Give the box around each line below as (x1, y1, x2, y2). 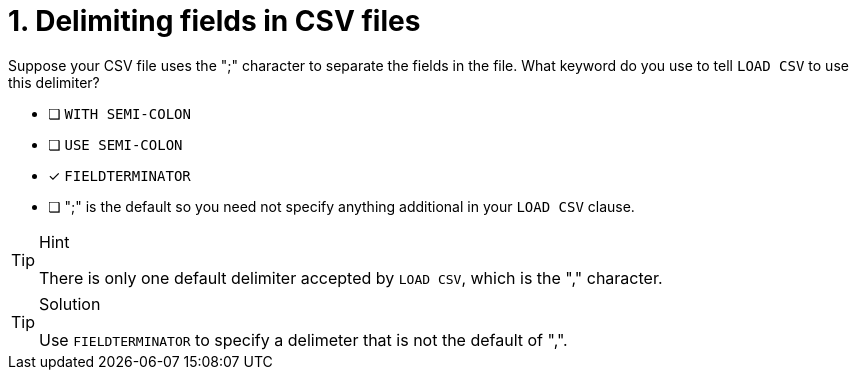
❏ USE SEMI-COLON (48, 135, 183, 153)
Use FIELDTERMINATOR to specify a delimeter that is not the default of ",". (39, 329, 568, 350)
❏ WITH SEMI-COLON (48, 104, 191, 122)
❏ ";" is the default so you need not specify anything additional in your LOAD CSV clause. (48, 197, 635, 215)
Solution (39, 293, 101, 314)
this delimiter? (8, 73, 100, 91)
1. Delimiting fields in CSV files (8, 4, 421, 38)
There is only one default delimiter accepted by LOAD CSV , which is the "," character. (39, 267, 663, 288)
